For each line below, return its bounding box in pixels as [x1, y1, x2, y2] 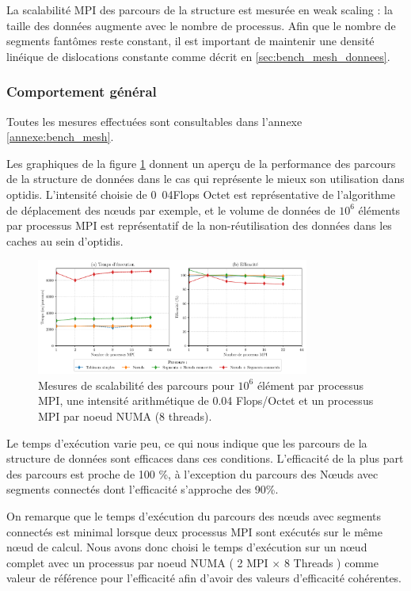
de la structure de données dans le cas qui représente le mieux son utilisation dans [6, 170, 405, 187]
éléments [358, 201, 401, 218]
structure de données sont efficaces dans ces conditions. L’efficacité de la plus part [6, 450, 404, 467]
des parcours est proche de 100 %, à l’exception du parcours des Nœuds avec [6, 465, 379, 482]
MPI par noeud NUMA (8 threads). [38, 408, 212, 425]
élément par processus [257, 376, 363, 393]
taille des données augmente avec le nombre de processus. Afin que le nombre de [6, 17, 396, 33]
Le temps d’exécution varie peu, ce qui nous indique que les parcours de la [6, 434, 367, 451]
